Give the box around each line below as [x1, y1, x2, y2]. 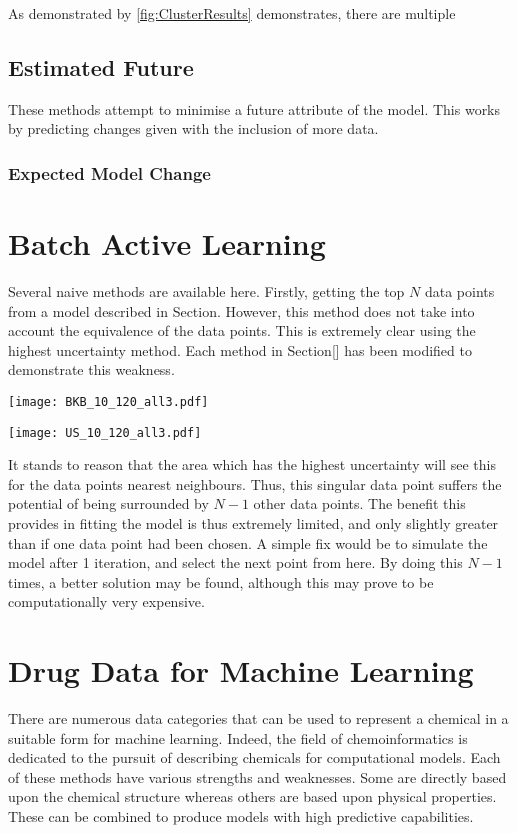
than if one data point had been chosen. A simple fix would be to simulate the [8, 532, 488, 553]
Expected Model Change [8, 160, 211, 185]
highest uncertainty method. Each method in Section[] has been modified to [8, 339, 472, 360]
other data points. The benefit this [253, 493, 466, 514]
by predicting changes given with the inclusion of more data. [8, 118, 379, 139]
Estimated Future [8, 51, 194, 82]
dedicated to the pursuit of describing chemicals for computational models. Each [8, 747, 501, 768]
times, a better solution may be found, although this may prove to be [8, 571, 434, 592]
